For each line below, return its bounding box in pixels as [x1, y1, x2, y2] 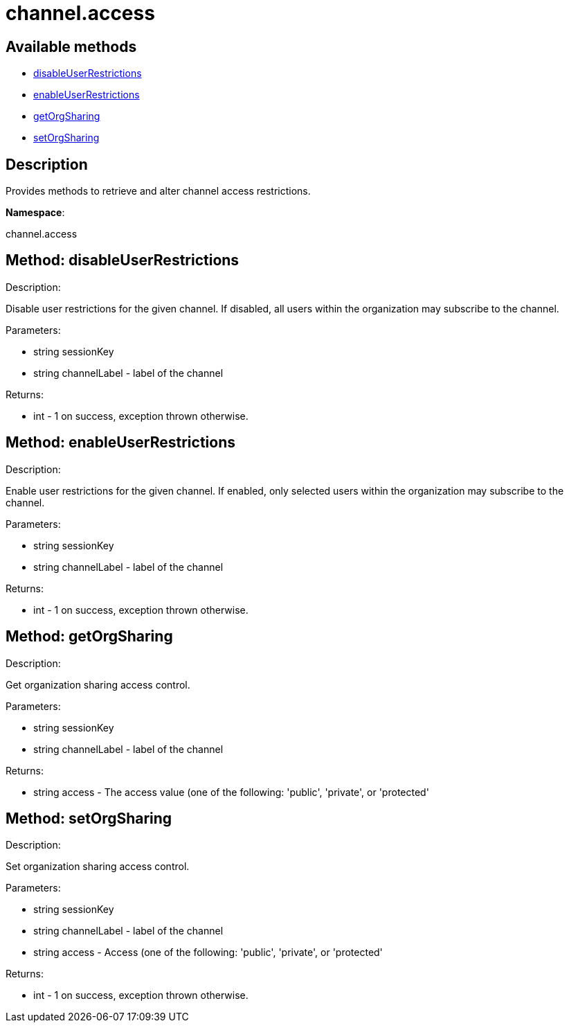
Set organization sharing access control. [6, 860, 190, 873]
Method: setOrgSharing [6, 809, 172, 827]
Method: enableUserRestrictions [6, 434, 236, 452]
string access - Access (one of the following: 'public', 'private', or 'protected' [33, 946, 383, 959]
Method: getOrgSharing [6, 628, 173, 646]
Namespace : [6, 206, 65, 219]
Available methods [6, 37, 137, 55]
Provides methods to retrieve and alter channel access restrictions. [6, 185, 311, 197]
